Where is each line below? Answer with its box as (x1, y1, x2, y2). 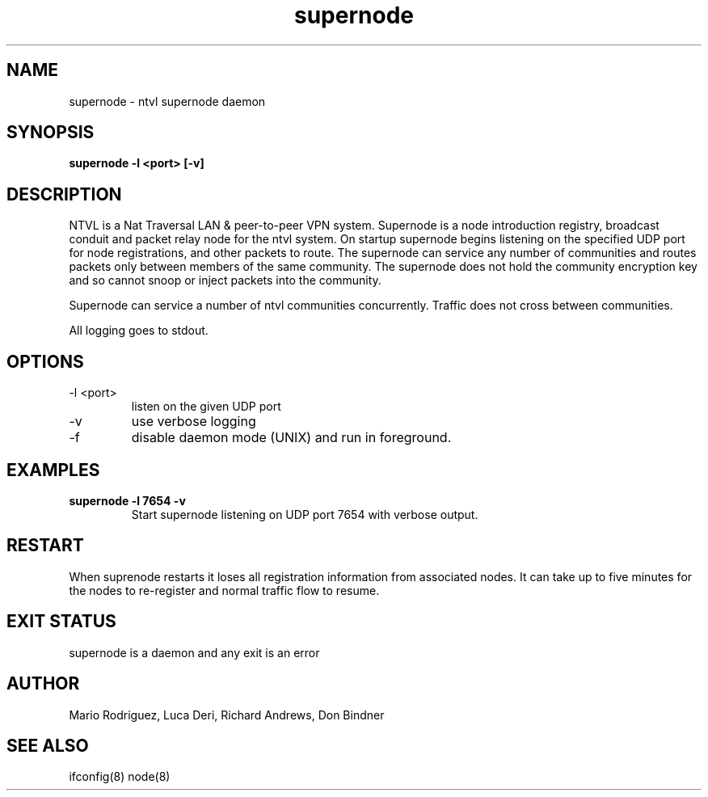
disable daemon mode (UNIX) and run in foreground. (131, 429, 452, 446)
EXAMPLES (6, 459, 100, 480)
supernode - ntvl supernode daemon (69, 94, 266, 108)
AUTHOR (6, 673, 80, 694)
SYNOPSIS (6, 122, 95, 143)
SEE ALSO (6, 735, 89, 756)
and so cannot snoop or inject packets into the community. (69, 273, 381, 288)
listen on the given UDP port (131, 399, 281, 414)
